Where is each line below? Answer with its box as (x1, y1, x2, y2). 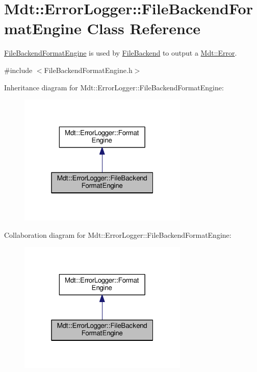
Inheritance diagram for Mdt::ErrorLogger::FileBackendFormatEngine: (4, 82, 224, 92)
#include (4, 64, 33, 75)
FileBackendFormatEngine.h (44, 64, 133, 75)
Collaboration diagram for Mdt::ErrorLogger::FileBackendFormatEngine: (4, 229, 232, 240)
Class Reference (87, 18, 200, 39)
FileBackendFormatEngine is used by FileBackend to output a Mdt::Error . (4, 47, 237, 58)
